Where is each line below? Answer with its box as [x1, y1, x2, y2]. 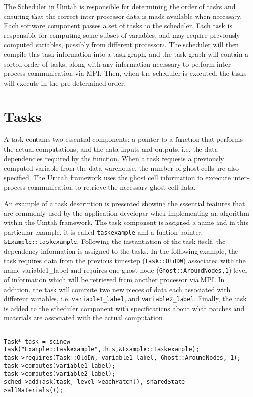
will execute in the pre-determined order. [4, 77, 126, 87]
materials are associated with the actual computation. [4, 312, 164, 323]
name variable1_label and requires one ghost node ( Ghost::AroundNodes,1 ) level [4, 265, 247, 275]
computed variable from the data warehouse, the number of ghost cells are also [4, 163, 239, 173]
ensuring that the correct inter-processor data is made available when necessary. [4, 11, 242, 21]
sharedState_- [146, 379, 192, 385]
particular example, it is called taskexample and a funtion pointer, [4, 226, 203, 237]
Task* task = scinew [4, 338, 71, 345]
